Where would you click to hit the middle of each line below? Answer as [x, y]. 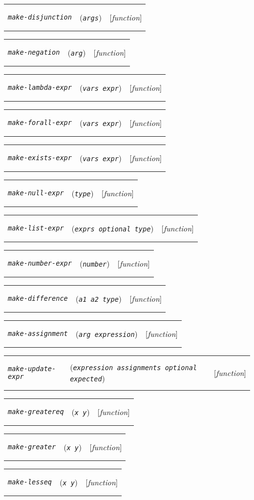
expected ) [87, 378]
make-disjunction [40, 17]
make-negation [34, 52]
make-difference [38, 298]
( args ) [91, 17]
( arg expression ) [106, 333]
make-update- [32, 369]
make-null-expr [36, 193]
